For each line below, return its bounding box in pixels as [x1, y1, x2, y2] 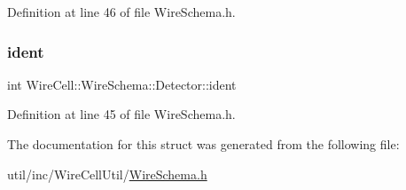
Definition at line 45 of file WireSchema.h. [7, 105, 236, 123]
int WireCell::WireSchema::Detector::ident [7, 75, 237, 93]
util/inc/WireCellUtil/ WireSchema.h [7, 164, 207, 183]
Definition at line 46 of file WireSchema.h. [7, 3, 236, 20]
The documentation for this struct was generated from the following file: [7, 135, 400, 153]
